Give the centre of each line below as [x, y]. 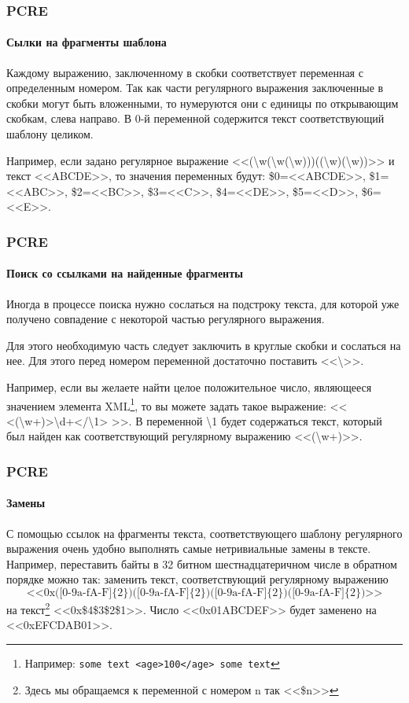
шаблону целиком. [50, 134]
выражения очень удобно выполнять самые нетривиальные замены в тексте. [189, 548]
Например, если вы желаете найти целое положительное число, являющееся [189, 387]
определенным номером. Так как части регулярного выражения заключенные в [195, 88]
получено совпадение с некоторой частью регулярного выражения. [166, 319]
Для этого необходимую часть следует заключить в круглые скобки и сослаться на [204, 345]
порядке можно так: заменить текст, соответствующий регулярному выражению [197, 579]
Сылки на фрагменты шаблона [87, 42]
